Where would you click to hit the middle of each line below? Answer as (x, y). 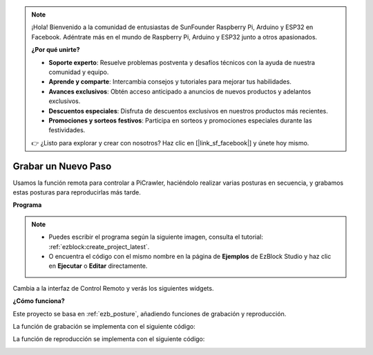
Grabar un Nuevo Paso (62, 166)
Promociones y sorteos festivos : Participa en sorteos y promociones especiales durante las (180, 120)
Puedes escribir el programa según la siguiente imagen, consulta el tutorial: (156, 237)
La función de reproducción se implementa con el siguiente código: (109, 339)
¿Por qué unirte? (56, 50)
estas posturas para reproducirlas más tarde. (77, 192)
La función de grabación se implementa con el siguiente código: (104, 326)
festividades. (67, 130)
